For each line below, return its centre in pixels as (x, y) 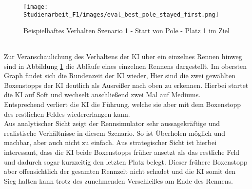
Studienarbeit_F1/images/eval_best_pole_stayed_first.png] (121, 15)
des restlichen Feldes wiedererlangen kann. (67, 114)
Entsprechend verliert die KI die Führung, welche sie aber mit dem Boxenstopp (123, 104)
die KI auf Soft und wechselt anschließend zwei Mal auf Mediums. (102, 94)
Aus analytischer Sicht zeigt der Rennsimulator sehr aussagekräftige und (112, 123)
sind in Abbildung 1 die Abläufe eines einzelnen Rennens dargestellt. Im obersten (126, 66)
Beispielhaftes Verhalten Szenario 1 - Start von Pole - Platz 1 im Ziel (126, 30)
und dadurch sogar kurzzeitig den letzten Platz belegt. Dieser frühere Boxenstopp (126, 161)
